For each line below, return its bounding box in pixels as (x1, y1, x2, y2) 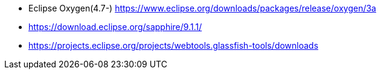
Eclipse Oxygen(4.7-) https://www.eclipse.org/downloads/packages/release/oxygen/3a (28, 3, 376, 13)
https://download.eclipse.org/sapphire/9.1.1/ (28, 22, 202, 32)
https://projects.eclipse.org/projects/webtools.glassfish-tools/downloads (28, 40, 319, 51)
